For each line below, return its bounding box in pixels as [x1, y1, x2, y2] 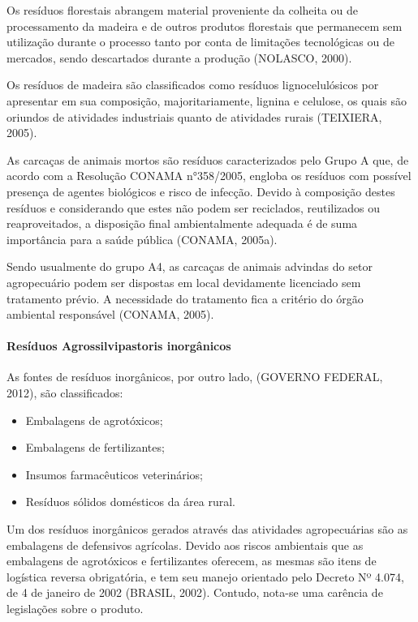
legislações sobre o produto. [6, 600, 144, 617]
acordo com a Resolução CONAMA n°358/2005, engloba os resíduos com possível [6, 167, 412, 184]
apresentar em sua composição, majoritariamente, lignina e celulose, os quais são [6, 92, 407, 109]
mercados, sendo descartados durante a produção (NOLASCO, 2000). [6, 49, 352, 66]
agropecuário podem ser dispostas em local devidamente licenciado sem [6, 273, 361, 290]
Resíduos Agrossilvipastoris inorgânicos [6, 337, 231, 354]
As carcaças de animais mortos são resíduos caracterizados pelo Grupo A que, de [6, 151, 409, 168]
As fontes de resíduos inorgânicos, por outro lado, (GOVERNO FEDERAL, [6, 368, 383, 385]
